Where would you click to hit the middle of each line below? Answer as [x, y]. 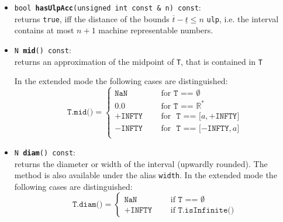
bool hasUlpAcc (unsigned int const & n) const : [108, 7]
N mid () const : [43, 49]
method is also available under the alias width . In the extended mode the [146, 175]
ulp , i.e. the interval [243, 18]
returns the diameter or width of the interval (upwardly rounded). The [141, 163]
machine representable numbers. [156, 30]
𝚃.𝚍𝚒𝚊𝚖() [87, 205]
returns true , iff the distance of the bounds [92, 18]
